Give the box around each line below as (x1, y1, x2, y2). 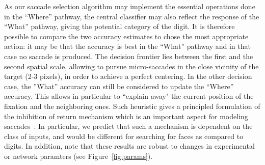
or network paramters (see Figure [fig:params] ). (4, 150, 153, 161)
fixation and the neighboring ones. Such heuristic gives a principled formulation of (4, 100, 260, 111)
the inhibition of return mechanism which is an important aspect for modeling (4, 111, 248, 121)
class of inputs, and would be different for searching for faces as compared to (4, 130, 244, 141)
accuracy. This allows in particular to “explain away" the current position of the (4, 91, 254, 101)
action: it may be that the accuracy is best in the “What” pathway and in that (4, 41, 251, 51)
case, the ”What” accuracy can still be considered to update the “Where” (4, 80, 234, 91)
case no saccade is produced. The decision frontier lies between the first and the (4, 50, 253, 61)
